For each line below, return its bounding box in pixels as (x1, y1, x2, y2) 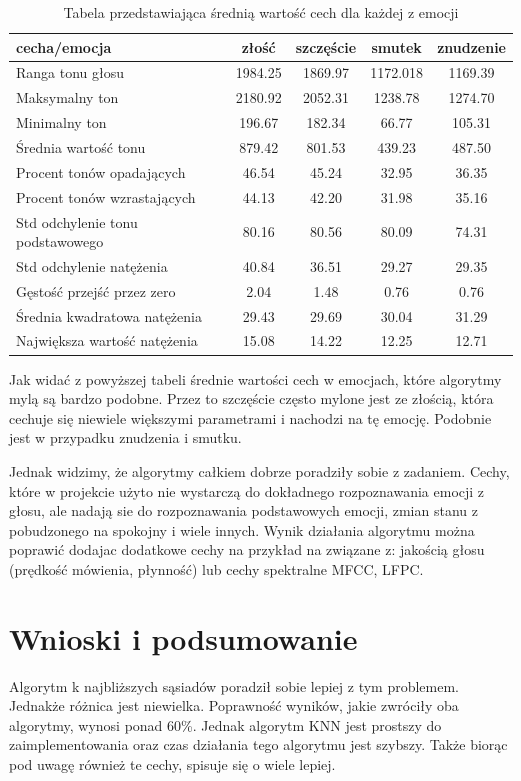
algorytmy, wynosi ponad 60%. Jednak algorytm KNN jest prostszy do (9, 714, 442, 735)
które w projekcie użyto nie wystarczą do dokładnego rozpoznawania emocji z (9, 480, 485, 501)
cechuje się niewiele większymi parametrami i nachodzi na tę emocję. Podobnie (9, 407, 492, 428)
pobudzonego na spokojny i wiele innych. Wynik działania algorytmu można (9, 519, 475, 540)
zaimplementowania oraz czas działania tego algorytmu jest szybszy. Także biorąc (9, 734, 508, 755)
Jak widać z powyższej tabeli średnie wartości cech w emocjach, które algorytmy (9, 368, 502, 389)
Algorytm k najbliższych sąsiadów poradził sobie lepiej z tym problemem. (9, 675, 460, 696)
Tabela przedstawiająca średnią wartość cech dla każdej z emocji (63, 2, 459, 22)
